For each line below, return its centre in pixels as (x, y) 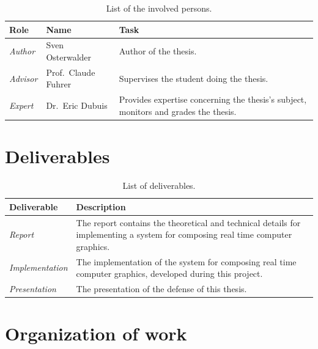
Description (101, 206)
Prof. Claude (71, 72)
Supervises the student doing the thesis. (194, 78)
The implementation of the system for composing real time (186, 261)
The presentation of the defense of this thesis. (161, 289)
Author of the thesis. (158, 51)
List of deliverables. (159, 186)
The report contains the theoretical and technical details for (188, 222)
